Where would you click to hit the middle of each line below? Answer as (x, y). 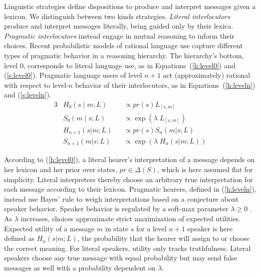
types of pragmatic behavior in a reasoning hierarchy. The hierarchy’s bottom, (124, 55)
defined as (19, 238)
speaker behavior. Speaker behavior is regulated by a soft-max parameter (116, 209)
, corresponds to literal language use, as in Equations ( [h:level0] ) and (129, 65)
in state (117, 228)
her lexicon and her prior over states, (61, 169)
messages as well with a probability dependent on (80, 268)
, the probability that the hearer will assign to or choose (164, 238)
